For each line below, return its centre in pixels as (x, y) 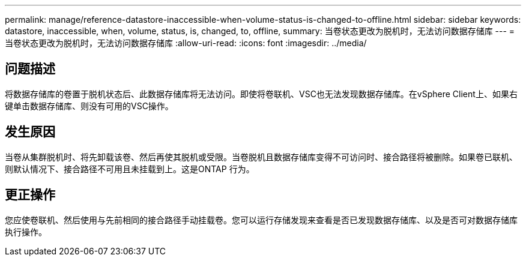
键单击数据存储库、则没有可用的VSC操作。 (89, 106)
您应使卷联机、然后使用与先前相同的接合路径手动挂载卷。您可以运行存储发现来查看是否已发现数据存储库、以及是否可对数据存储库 (261, 220)
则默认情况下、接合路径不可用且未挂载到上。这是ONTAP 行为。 (130, 169)
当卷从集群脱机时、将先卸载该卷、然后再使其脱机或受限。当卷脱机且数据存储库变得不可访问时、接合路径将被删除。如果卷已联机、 (261, 157)
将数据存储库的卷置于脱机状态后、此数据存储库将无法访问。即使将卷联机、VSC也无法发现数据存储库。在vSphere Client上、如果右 (261, 94)
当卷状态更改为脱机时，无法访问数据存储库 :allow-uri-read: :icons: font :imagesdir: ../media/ (186, 43)
